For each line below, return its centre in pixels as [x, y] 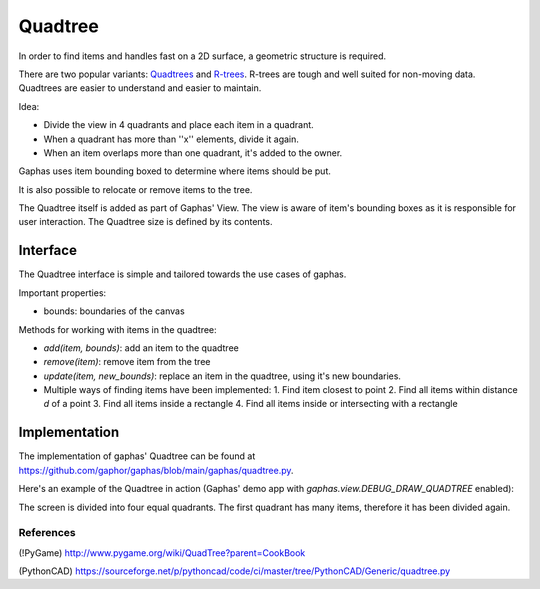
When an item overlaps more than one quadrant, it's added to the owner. [193, 152]
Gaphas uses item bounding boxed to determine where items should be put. [175, 171]
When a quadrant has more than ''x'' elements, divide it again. [171, 139]
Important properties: [62, 292]
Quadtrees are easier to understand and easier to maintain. [140, 88]
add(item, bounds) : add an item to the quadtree [141, 347]
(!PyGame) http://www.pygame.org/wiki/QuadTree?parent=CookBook [162, 552]
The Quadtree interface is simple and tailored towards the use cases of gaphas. [182, 274]
